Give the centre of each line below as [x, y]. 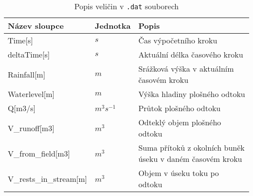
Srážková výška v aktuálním [186, 69]
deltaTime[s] [29, 54]
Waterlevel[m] [31, 94]
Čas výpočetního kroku [178, 40]
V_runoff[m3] [31, 128]
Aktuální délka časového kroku [191, 54]
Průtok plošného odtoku [180, 108]
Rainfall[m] [27, 74]
